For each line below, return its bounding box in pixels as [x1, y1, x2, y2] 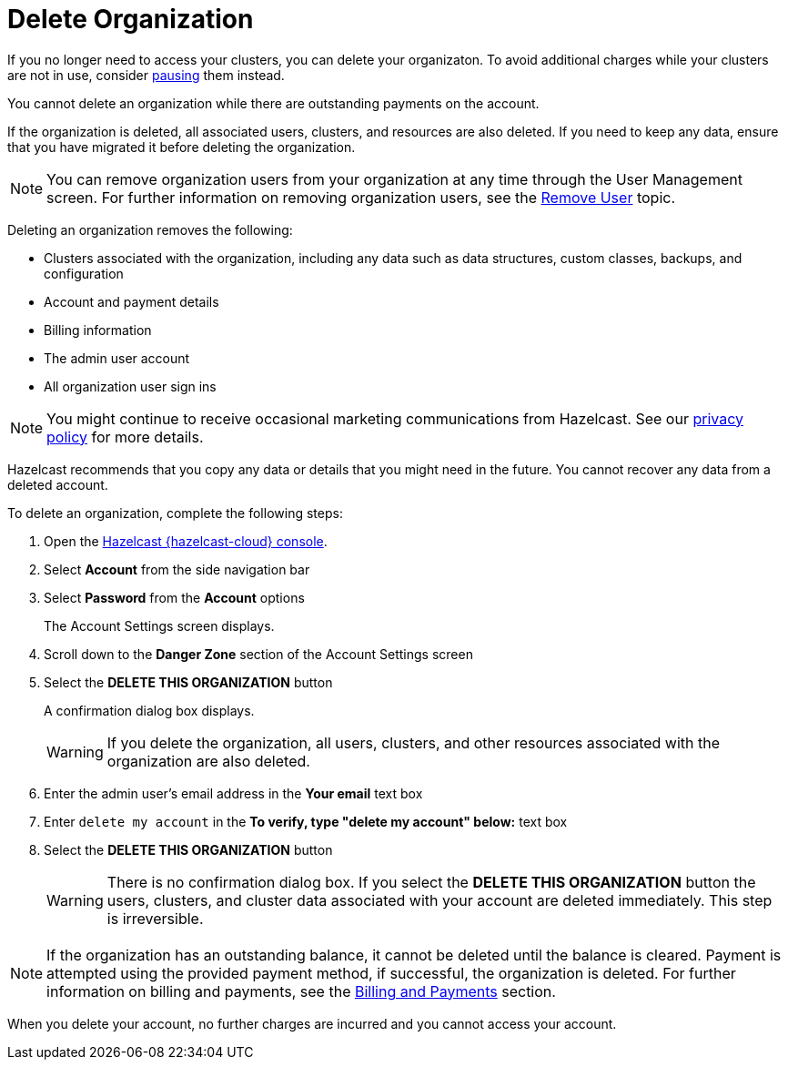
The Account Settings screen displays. [44, 617, 275, 634]
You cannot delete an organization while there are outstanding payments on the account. [7, 95, 540, 111]
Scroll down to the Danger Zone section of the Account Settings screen [44, 645, 473, 662]
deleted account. [7, 476, 108, 493]
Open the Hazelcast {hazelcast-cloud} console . [44, 533, 328, 549]
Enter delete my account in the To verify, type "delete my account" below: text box [44, 813, 568, 829]
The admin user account [44, 350, 190, 366]
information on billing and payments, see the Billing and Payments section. [46, 981, 556, 1001]
